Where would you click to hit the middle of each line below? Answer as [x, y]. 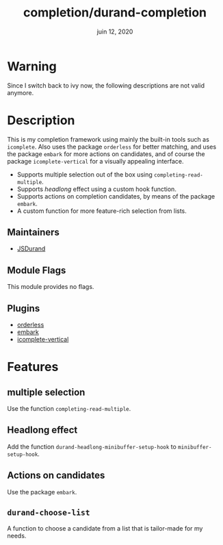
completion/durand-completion [115, 13]
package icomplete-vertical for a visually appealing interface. [95, 161]
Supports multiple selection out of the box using [84, 174]
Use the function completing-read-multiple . [69, 409]
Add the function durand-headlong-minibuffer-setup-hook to [92, 446]
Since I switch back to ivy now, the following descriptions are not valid [106, 85]
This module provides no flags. [51, 287]
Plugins [24, 308]
